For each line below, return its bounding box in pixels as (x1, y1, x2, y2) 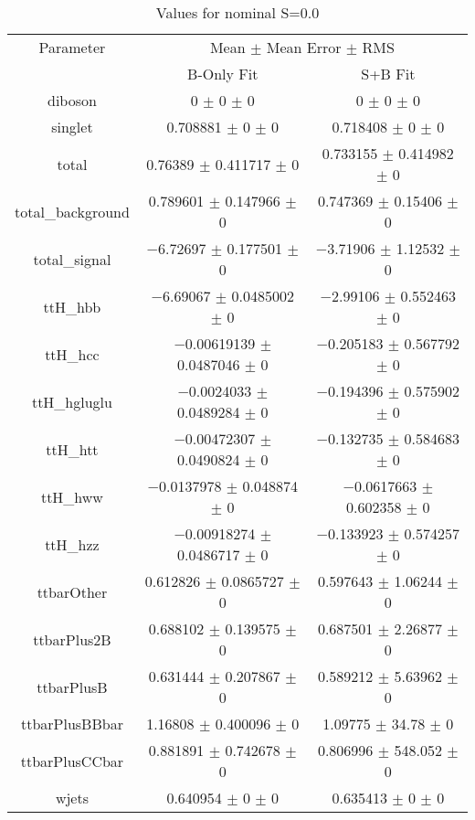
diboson (47, 90, 97, 111)
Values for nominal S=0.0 (155, 2, 320, 23)
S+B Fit (361, 63, 416, 84)
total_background (15, 200, 130, 222)
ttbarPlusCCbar (20, 750, 124, 772)
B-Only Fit (187, 63, 259, 84)
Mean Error (266, 37, 342, 58)
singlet (51, 116, 93, 137)
